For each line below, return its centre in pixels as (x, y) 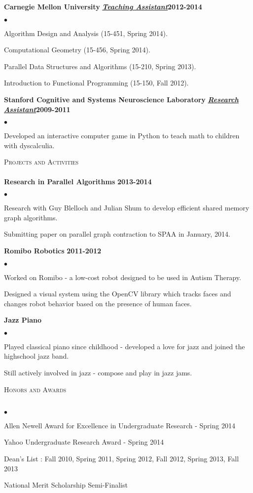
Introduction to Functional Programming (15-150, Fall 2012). (96, 83)
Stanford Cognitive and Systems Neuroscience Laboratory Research (121, 99)
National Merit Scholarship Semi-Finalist (66, 485)
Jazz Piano (23, 320)
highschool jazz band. (36, 356)
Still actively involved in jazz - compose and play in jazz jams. (98, 373)
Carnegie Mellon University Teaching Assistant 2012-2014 (103, 6)
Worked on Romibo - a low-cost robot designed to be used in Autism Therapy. (123, 277)
